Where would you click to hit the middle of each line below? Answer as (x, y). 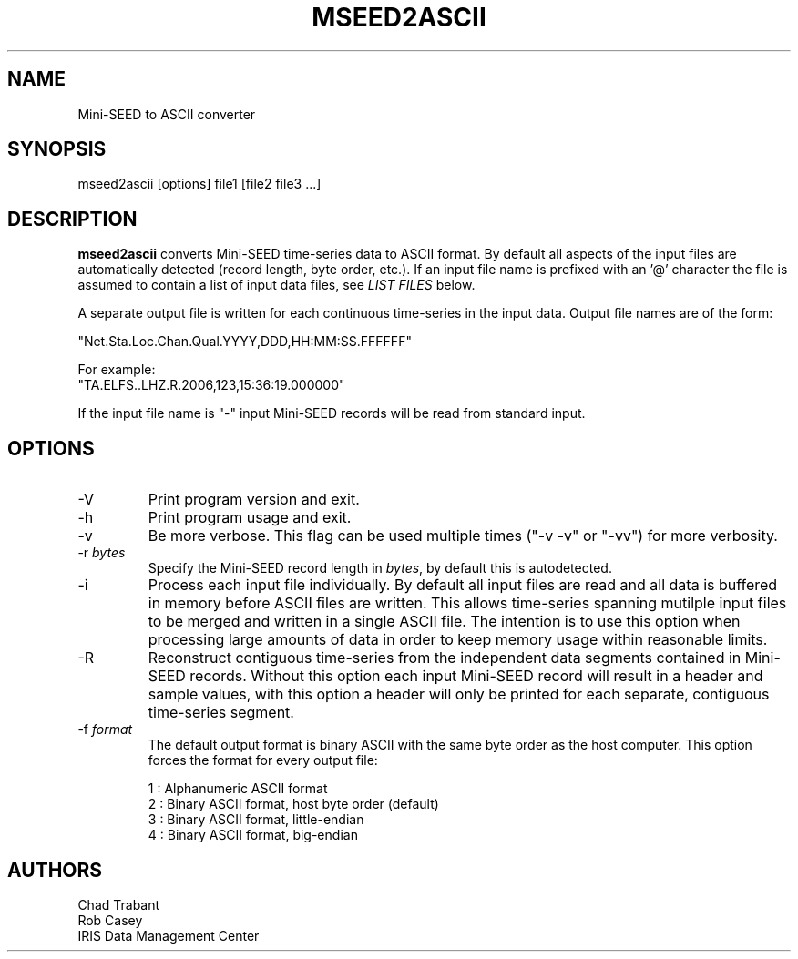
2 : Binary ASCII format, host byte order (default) (293, 804)
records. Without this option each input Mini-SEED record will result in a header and (476, 676)
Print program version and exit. (254, 500)
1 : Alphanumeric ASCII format (238, 789)
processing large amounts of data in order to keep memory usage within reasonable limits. (458, 640)
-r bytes (102, 553)
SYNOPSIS (57, 149)
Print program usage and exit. (250, 518)
